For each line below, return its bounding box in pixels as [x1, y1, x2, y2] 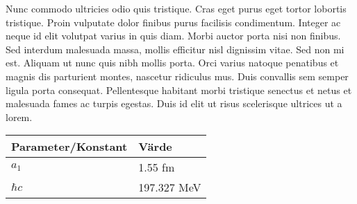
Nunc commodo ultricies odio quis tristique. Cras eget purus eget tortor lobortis [6, 1, 347, 15]
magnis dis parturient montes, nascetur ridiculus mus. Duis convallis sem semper [6, 68, 349, 83]
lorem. [6, 109, 33, 124]
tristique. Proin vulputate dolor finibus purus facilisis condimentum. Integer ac [6, 15, 341, 29]
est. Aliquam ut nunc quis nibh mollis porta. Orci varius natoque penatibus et [6, 55, 339, 70]
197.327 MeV [138, 179, 201, 196]
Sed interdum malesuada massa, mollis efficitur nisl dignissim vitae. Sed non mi [6, 41, 344, 56]
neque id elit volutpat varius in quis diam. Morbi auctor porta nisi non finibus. [6, 28, 341, 43]
